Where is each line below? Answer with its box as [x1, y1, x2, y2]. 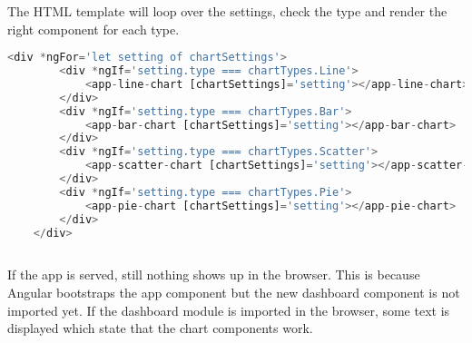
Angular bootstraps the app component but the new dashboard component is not [7, 282, 460, 301]
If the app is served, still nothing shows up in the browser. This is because [7, 265, 420, 284]
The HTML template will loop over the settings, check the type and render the [7, 2, 447, 20]
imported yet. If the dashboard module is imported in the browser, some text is [7, 300, 450, 319]
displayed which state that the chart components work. [7, 318, 313, 338]
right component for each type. [7, 19, 180, 38]
